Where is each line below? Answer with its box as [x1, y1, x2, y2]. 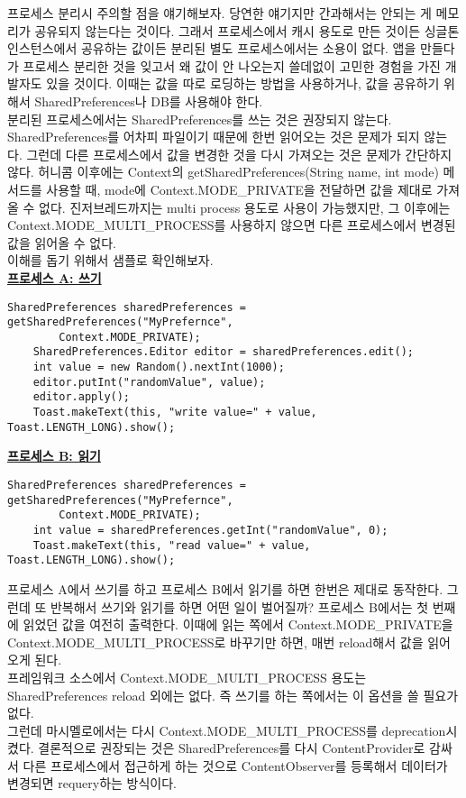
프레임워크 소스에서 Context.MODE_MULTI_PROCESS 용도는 [7, 667, 367, 686]
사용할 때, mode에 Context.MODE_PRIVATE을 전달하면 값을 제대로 [46, 179, 433, 198]
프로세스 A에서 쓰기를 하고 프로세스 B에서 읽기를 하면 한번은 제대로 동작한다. [7, 579, 443, 598]
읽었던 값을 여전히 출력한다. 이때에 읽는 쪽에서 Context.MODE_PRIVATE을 [23, 615, 453, 634]
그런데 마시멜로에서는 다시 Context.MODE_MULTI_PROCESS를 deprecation [7, 720, 446, 739]
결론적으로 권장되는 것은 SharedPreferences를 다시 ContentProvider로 [38, 738, 425, 757]
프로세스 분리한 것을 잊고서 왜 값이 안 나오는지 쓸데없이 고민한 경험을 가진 [23, 56, 441, 75]
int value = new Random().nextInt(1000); [32, 361, 285, 374]
